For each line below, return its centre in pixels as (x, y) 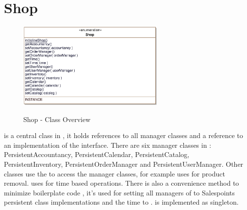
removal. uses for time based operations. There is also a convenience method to (122, 183)
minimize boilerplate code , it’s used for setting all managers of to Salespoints (119, 192)
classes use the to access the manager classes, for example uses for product (115, 173)
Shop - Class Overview (57, 119)
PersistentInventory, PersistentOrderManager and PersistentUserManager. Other (124, 164)
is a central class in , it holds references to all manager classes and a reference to (123, 135)
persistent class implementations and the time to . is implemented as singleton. (121, 202)
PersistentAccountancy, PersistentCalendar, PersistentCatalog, (97, 154)
